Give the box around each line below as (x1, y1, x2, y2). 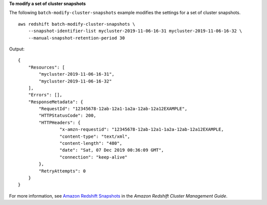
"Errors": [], (28, 92, 63, 98)
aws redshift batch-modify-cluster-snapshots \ (18, 21, 135, 27)
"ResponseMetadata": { (28, 99, 84, 105)
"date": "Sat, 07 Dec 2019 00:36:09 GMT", (59, 147, 164, 153)
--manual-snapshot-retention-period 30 (28, 35, 125, 41)
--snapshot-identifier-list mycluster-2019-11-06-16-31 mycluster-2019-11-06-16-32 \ (28, 28, 242, 34)
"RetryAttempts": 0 (39, 168, 86, 174)
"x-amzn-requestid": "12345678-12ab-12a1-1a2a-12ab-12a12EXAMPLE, (59, 126, 224, 132)
